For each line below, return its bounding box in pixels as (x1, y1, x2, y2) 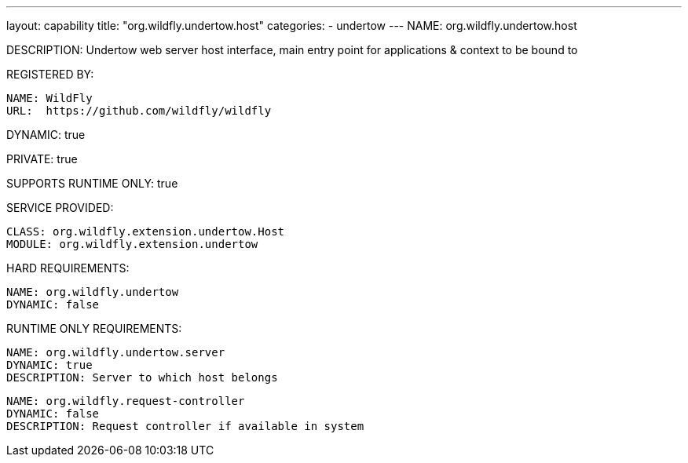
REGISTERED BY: (6, 67, 94, 81)
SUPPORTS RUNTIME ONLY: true (6, 177, 178, 190)
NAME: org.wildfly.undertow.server (6, 346, 225, 359)
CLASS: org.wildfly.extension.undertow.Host (6, 225, 285, 238)
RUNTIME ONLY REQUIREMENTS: (6, 322, 182, 335)
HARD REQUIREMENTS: (6, 261, 130, 275)
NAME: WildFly (6, 92, 93, 104)
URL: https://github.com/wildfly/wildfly (6, 104, 272, 117)
